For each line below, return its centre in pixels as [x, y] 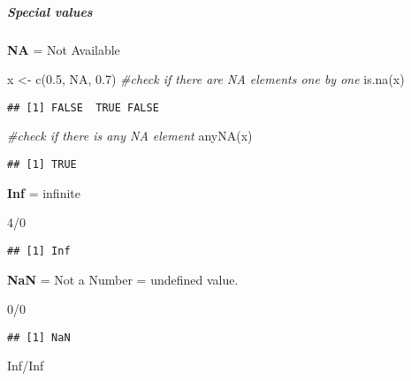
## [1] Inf [39, 251]
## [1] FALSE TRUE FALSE [83, 107]
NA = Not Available [64, 49]
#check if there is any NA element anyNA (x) [130, 136]
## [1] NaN [39, 337]
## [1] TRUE [42, 164]
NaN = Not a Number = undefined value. [123, 279]
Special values [50, 11]
